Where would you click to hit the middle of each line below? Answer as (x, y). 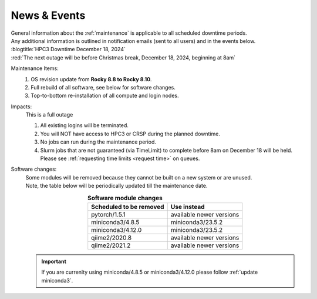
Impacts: (21, 107)
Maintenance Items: (35, 68)
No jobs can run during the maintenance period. (98, 142)
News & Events (48, 15)
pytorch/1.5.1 (108, 214)
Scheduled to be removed (128, 207)
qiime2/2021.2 (111, 245)
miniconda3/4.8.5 (115, 222)
